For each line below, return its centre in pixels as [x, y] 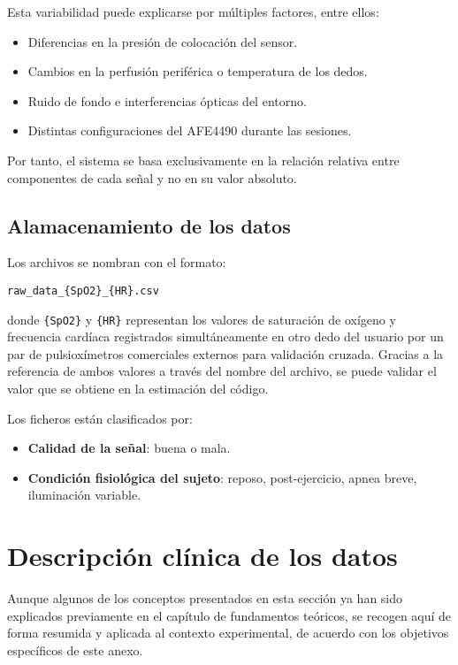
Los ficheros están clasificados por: [100, 418]
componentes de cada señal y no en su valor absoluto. [152, 177]
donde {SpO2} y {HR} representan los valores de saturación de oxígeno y [202, 319]
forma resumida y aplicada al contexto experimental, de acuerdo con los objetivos [228, 633]
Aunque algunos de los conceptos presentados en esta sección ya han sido [205, 598]
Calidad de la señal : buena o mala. [129, 448]
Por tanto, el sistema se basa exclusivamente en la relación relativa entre [203, 160]
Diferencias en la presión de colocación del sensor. [163, 41]
